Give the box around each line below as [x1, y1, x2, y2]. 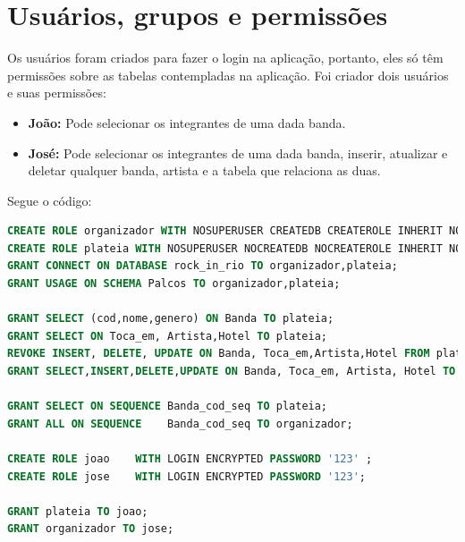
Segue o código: [7, 191, 92, 209]
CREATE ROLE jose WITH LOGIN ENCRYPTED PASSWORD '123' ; [7, 470, 366, 483]
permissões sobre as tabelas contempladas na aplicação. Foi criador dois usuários [7, 65, 449, 84]
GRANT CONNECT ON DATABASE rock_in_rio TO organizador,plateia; [7, 259, 398, 273]
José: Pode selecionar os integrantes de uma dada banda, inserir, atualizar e [28, 143, 448, 162]
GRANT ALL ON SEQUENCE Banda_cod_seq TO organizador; [7, 417, 353, 430]
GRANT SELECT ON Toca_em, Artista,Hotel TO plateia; [7, 329, 327, 343]
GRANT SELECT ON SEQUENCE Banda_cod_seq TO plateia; [7, 400, 328, 413]
